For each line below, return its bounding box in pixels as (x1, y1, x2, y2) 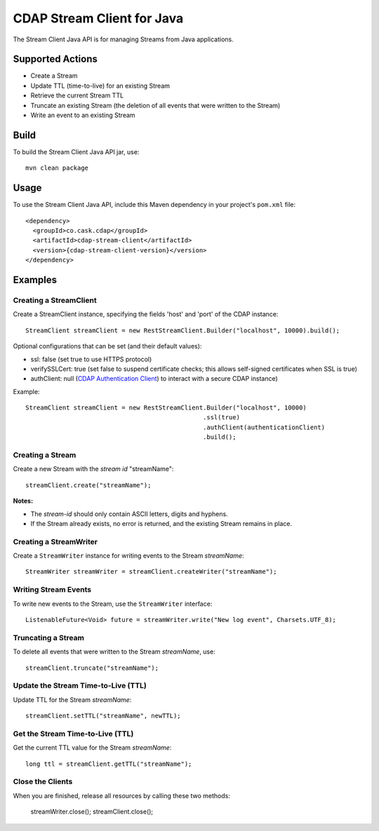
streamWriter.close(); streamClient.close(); (30, 807, 154, 816)
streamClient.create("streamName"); (25, 481, 152, 489)
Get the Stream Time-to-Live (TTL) (13, 729, 134, 738)
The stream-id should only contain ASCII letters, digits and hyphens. (30, 509, 228, 518)
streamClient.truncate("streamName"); (25, 663, 159, 672)
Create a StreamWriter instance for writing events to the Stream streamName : (13, 551, 245, 560)
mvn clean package (25, 164, 89, 172)
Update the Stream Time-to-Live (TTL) (13, 681, 147, 691)
